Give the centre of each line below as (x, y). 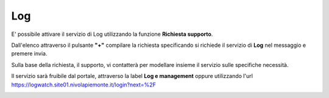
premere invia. (29, 54)
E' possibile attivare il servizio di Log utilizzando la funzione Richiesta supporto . (112, 34)
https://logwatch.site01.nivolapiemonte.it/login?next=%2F (84, 85)
